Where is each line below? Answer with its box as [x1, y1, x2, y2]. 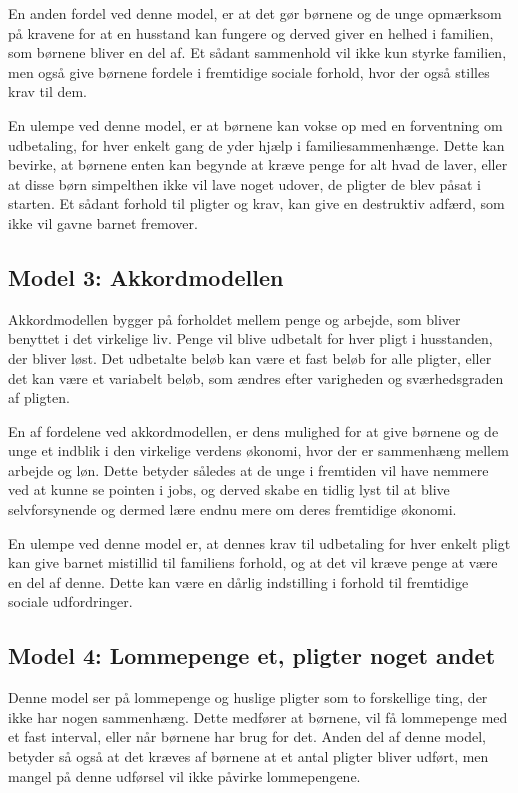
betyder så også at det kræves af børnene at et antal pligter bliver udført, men [8, 746, 489, 767]
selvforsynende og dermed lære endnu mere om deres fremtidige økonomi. [8, 499, 457, 520]
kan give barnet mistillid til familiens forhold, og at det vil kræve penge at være [8, 552, 498, 573]
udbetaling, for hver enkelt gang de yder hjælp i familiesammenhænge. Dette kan [8, 134, 505, 155]
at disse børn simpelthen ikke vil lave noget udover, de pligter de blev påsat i [8, 173, 481, 194]
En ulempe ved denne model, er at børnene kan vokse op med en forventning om [8, 114, 503, 135]
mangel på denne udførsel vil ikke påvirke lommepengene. [8, 765, 361, 786]
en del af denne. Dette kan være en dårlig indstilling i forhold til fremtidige [8, 571, 469, 592]
